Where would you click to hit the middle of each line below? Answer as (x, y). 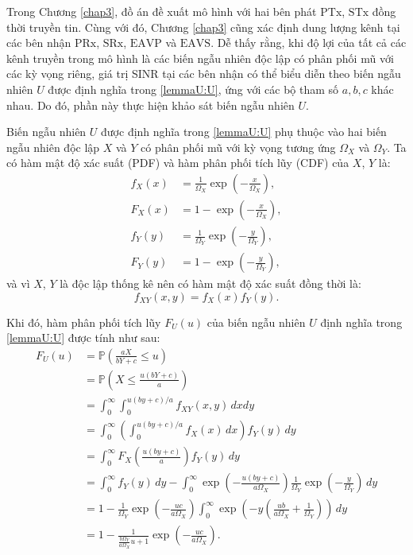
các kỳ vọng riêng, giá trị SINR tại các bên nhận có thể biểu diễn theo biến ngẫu (204, 74)
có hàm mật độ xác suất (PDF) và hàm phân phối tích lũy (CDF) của (178, 163)
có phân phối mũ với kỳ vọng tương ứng (238, 147)
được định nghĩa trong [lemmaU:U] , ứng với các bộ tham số (193, 89)
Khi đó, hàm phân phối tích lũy (84, 322)
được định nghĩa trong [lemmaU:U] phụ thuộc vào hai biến (244, 132)
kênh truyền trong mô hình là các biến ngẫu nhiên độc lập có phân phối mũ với (200, 58)
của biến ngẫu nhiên (256, 322)
